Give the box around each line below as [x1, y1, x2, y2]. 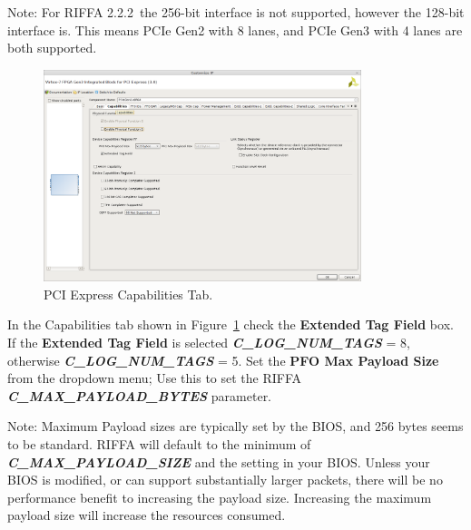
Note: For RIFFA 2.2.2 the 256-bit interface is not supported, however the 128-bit [7, 3, 465, 21]
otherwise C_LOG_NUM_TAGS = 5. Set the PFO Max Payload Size [7, 350, 439, 369]
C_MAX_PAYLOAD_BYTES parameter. [7, 386, 272, 405]
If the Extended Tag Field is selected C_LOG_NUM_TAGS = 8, [7, 333, 410, 351]
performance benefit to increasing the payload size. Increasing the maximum [7, 487, 432, 506]
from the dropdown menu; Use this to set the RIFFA [7, 368, 302, 388]
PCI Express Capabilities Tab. [44, 284, 213, 303]
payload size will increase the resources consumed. [7, 505, 286, 525]
